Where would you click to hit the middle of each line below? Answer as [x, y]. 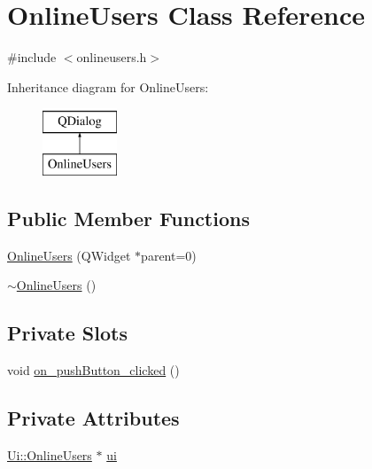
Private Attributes [93, 418]
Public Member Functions [128, 218]
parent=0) [169, 255]
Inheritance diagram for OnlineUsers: [108, 86]
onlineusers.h [112, 57]
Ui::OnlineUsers [50, 454]
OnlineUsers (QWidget [69, 255]
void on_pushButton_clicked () [93, 370]
